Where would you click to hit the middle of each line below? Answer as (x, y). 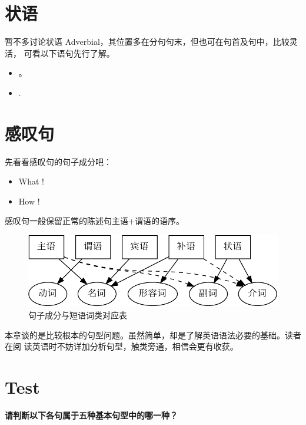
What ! (31, 181)
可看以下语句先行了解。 (69, 53)
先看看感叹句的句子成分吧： (58, 161)
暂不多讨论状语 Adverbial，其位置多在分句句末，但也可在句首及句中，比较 (147, 42)
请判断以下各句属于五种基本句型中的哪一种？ (91, 415)
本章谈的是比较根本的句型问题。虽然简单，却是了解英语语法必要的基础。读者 (153, 335)
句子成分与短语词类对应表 (78, 315)
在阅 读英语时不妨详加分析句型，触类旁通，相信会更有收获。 (122, 346)
